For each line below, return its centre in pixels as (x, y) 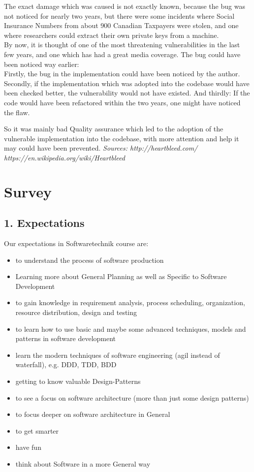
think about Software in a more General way (83, 463)
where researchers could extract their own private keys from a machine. (111, 35)
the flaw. (17, 112)
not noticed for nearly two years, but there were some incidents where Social (119, 16)
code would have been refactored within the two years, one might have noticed (122, 102)
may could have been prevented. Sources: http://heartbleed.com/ (101, 148)
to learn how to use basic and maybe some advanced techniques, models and (131, 329)
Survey (28, 191)
